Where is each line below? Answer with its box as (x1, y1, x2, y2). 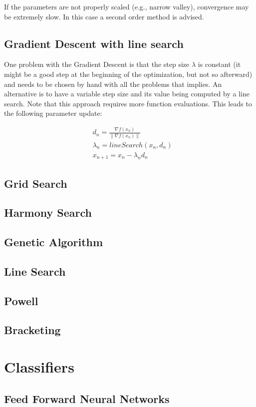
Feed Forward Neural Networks (4, 391, 170, 406)
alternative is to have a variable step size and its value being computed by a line (4, 88, 250, 99)
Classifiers (4, 357, 74, 377)
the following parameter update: (4, 108, 102, 118)
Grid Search (4, 175, 67, 191)
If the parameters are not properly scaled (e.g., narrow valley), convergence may (4, 1, 249, 11)
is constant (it (198, 59, 241, 69)
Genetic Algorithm (4, 234, 103, 250)
